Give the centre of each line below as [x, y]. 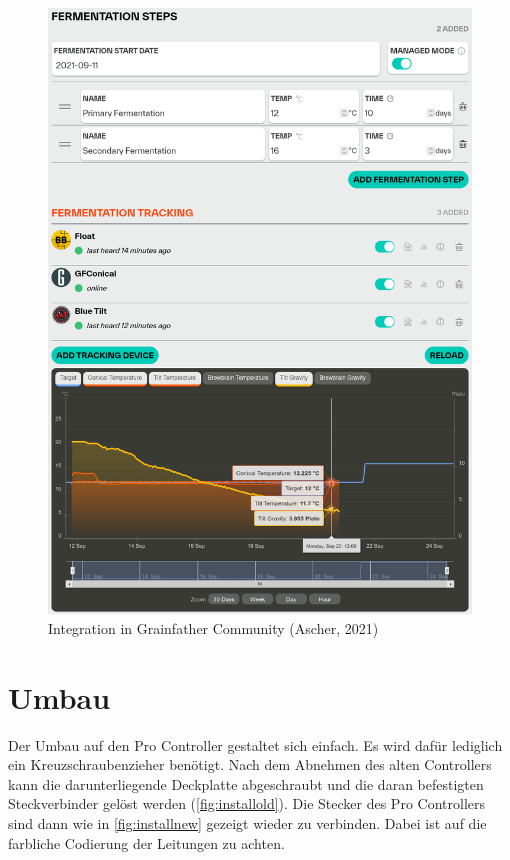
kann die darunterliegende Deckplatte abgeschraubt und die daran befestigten [246, 783]
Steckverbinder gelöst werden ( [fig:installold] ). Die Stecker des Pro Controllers [246, 803]
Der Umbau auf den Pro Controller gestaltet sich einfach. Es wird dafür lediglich [255, 744]
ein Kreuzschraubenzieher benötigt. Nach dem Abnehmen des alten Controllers [250, 764]
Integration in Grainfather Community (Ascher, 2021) [213, 627]
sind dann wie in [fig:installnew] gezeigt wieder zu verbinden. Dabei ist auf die [247, 823]
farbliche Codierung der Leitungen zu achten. [146, 842]
